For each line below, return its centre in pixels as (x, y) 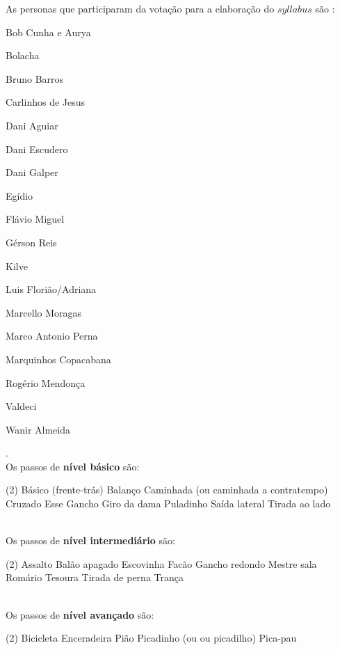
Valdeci (21, 406)
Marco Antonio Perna (52, 336)
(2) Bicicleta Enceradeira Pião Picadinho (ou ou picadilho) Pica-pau (151, 638)
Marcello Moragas (44, 312)
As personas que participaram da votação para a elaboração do (140, 8)
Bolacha (23, 55)
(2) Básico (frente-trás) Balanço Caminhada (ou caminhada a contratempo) (167, 490)
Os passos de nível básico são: (73, 466)
